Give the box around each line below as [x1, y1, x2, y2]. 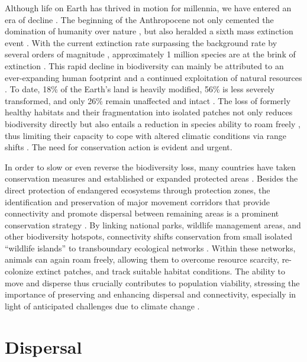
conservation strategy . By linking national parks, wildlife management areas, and [5, 218, 301, 231]
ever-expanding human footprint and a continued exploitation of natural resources [5, 71, 302, 83]
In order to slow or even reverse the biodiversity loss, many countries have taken [5, 160, 296, 173]
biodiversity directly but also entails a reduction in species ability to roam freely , [5, 117, 300, 130]
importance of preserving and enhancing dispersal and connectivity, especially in [5, 288, 296, 300]
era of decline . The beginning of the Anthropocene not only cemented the [5, 13, 274, 25]
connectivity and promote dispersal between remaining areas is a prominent [5, 207, 279, 219]
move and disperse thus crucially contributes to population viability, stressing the [5, 276, 300, 289]
